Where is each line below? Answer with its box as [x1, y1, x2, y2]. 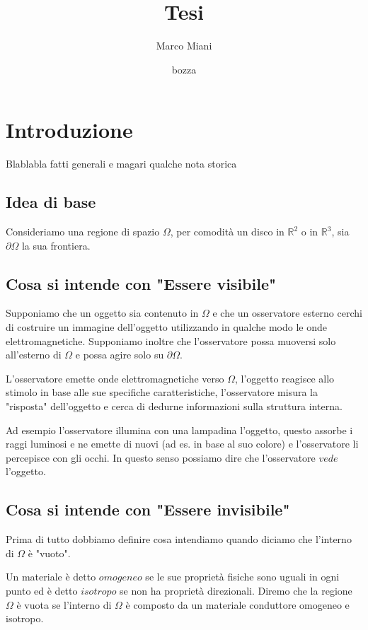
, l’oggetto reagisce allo [235, 371, 335, 385]
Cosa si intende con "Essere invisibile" [6, 498, 290, 520]
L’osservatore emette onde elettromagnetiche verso [6, 371, 224, 385]
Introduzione [6, 115, 133, 144]
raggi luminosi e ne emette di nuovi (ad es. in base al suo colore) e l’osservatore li [6, 436, 359, 451]
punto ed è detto [6, 583, 78, 597]
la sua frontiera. [21, 238, 91, 252]
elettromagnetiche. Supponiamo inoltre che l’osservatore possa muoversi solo [6, 333, 336, 348]
